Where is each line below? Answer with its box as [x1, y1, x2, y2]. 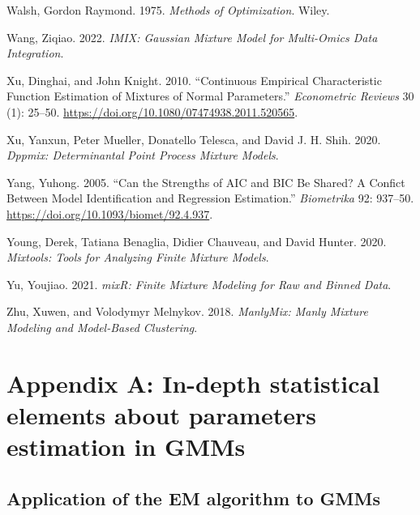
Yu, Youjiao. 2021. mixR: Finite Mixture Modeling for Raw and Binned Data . [6, 275, 392, 292]
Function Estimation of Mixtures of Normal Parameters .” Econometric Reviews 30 [6, 87, 414, 104]
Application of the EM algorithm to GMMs [6, 485, 380, 510]
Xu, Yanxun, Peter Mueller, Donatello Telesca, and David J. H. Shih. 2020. [6, 130, 381, 147]
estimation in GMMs [6, 430, 246, 463]
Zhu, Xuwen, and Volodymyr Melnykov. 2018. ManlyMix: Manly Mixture [6, 303, 368, 320]
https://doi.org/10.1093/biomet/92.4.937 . [6, 205, 213, 222]
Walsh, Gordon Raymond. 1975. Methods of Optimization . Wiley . [6, 2, 330, 18]
